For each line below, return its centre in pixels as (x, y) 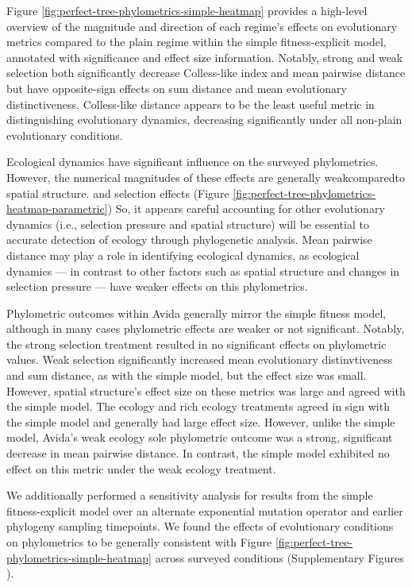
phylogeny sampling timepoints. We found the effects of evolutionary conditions (200, 526)
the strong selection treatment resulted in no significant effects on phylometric (196, 344)
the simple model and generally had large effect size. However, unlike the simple (201, 421)
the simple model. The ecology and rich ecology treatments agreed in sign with (198, 406)
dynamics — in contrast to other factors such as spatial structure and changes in (203, 270)
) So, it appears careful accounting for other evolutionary (246, 209)
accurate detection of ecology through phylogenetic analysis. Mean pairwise (189, 239)
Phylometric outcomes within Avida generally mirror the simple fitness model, (196, 313)
